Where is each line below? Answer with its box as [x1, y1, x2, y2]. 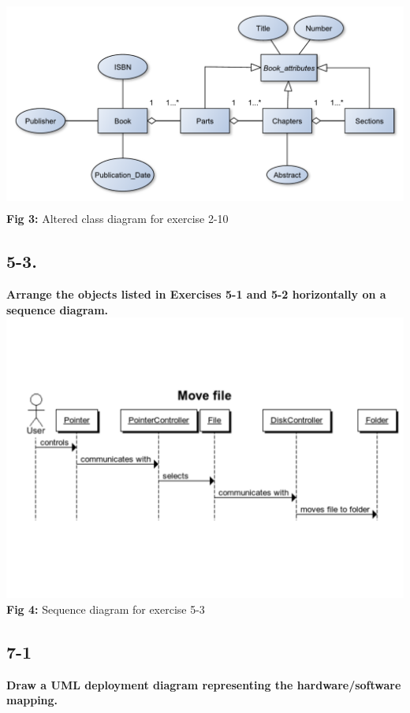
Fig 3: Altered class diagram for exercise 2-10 [6, 210, 229, 227]
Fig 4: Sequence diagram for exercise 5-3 [6, 601, 205, 618]
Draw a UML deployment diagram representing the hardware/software [6, 676, 401, 693]
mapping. [6, 692, 58, 708]
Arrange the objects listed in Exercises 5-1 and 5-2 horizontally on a [6, 285, 386, 302]
